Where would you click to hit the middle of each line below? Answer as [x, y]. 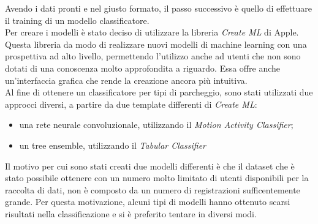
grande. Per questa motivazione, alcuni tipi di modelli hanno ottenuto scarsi [148, 202]
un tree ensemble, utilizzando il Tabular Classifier [112, 145]
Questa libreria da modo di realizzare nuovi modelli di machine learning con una [156, 44]
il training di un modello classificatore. [77, 20]
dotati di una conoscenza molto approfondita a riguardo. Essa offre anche [142, 68]
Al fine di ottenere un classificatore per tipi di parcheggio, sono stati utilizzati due [159, 92]
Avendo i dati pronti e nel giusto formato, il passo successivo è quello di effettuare [159, 8]
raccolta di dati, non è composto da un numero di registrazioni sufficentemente [153, 189]
